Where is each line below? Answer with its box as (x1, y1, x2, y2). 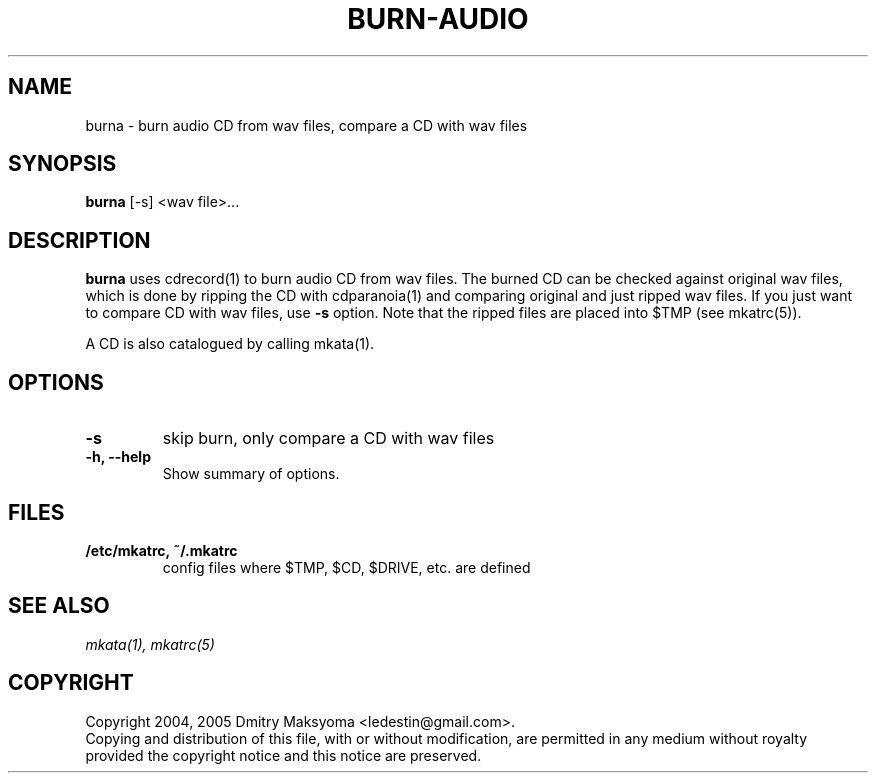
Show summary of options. (162, 465, 340, 483)
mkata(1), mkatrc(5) (85, 635, 215, 653)
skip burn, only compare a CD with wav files (162, 428, 495, 449)
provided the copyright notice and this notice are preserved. (85, 746, 482, 764)
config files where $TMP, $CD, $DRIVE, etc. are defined (162, 558, 531, 576)
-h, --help (85, 448, 151, 466)
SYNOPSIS (8, 151, 117, 177)
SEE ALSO (8, 593, 110, 619)
